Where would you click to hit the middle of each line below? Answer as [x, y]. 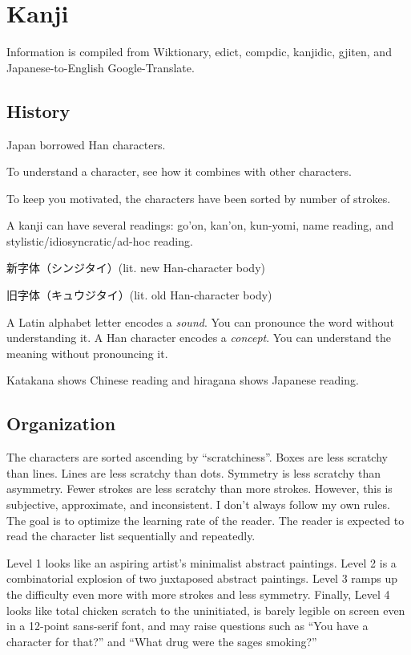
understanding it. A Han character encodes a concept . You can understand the [199, 338]
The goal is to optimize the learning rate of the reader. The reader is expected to [205, 520]
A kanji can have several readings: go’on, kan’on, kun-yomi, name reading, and [200, 225]
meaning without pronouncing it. [87, 353]
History [38, 110]
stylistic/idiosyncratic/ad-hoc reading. [100, 240]
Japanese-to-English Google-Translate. [101, 67]
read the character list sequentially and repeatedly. [131, 536]
